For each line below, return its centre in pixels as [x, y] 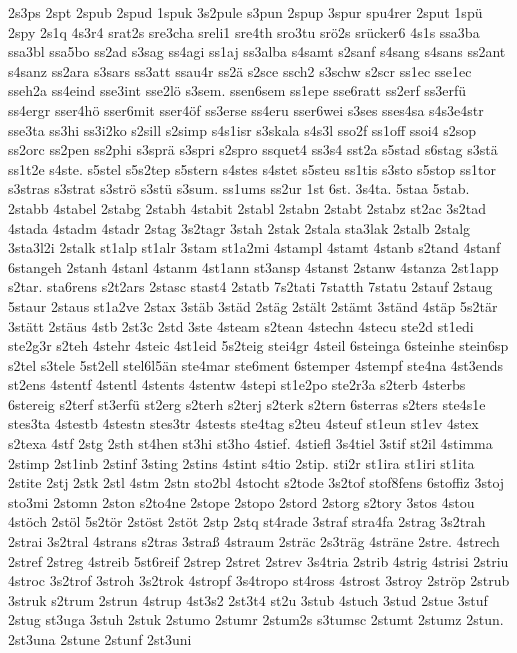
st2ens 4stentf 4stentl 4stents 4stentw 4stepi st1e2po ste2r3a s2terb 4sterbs [237, 384]
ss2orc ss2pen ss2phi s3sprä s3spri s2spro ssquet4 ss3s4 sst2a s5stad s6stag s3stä [253, 149]
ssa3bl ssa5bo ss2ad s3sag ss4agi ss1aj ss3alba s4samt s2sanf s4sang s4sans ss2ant [257, 51]
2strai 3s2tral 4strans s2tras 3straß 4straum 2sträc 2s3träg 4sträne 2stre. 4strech [254, 541]
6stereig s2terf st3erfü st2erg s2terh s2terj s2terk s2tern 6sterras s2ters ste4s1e [247, 403]
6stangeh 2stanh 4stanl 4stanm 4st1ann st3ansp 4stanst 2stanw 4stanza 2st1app [253, 266]
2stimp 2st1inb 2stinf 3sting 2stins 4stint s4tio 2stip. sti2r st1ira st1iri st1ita [241, 462]
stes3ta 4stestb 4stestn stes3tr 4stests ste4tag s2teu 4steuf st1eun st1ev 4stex [243, 423]
